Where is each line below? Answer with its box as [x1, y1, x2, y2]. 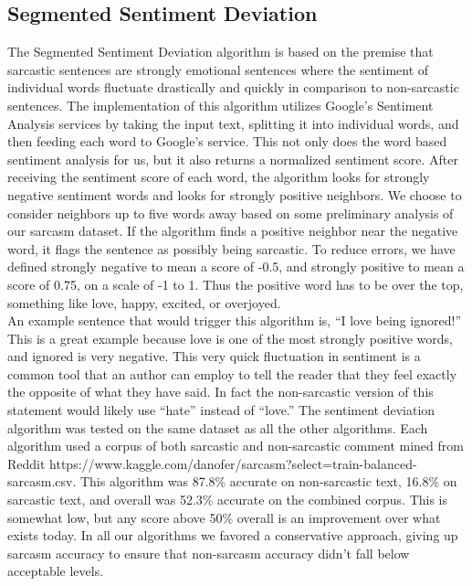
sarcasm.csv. [7, 472, 77, 491]
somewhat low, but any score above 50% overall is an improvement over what [7, 507, 441, 527]
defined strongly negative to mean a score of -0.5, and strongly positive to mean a [7, 257, 465, 276]
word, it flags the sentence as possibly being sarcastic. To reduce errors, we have [7, 239, 456, 258]
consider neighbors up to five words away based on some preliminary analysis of [7, 203, 454, 222]
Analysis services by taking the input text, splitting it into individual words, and [7, 113, 459, 133]
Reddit [7, 453, 46, 473]
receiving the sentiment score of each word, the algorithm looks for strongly [7, 167, 430, 186]
